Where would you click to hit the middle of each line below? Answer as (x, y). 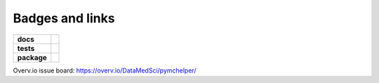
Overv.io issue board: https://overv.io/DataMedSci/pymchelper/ (105, 70)
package (32, 57)
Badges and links (64, 18)
